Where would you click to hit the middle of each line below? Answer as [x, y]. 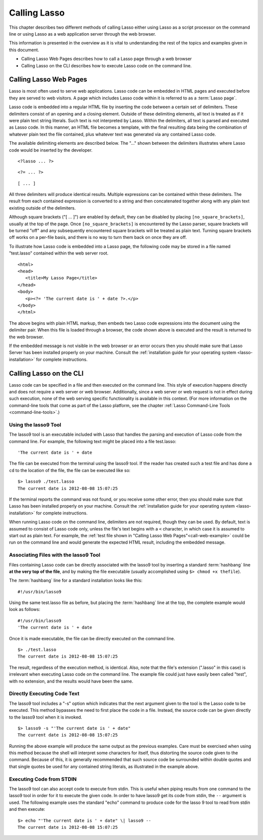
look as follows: [25, 609]
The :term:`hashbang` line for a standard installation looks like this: [76, 581]
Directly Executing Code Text [44, 694]
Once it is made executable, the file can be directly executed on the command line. [92, 638]
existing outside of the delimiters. [42, 208]
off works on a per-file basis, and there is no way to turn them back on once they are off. [98, 237]
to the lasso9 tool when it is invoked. [46, 717]
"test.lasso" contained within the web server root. [59, 253]
